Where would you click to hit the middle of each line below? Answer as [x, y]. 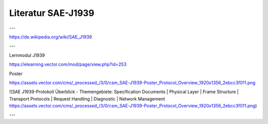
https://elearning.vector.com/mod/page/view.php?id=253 [68, 64]
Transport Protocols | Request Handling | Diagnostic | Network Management [87, 99]
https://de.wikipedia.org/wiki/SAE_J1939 [50, 37]
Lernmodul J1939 [27, 55]
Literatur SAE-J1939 [52, 13]
